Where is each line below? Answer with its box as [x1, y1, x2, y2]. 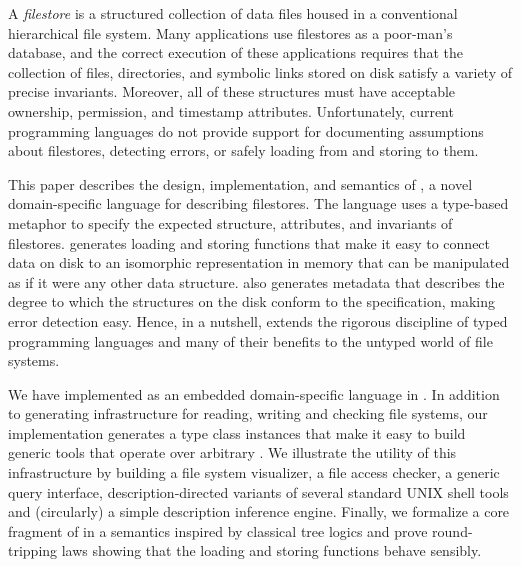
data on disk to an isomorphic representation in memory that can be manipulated [8, 252, 510, 273]
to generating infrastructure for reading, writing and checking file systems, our [8, 403, 488, 424]
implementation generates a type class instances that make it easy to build [8, 422, 466, 443]
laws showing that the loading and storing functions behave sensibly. [61, 540, 482, 561]
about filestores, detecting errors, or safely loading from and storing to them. [8, 140, 479, 161]
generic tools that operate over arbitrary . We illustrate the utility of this [8, 442, 457, 463]
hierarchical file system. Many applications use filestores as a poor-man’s [8, 22, 453, 43]
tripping [8, 540, 58, 561]
